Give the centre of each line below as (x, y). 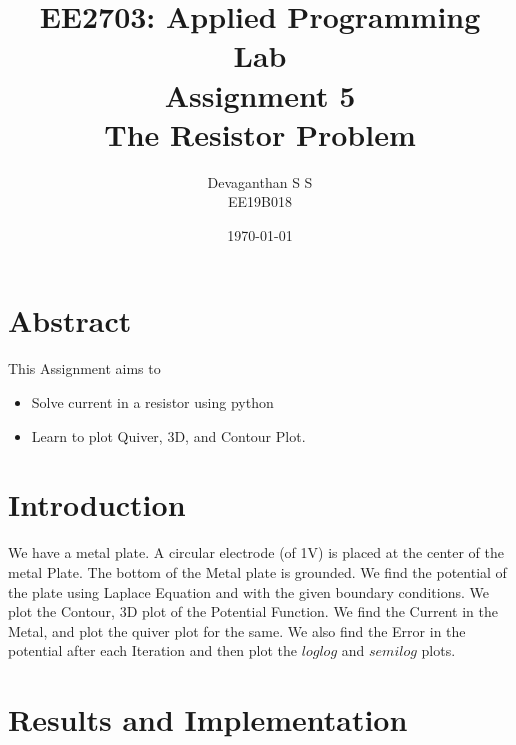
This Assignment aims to (84, 368)
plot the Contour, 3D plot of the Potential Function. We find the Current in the (253, 611)
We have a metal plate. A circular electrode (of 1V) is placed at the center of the (256, 552)
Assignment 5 (260, 94)
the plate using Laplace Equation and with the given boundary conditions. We (248, 591)
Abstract (70, 320)
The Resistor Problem (260, 133)
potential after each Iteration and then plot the (153, 650)
